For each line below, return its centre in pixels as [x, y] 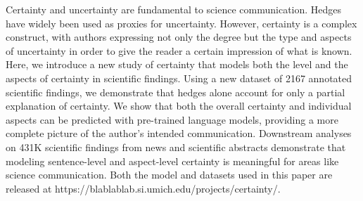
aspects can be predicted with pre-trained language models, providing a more [172, 119]
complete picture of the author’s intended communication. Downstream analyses [179, 133]
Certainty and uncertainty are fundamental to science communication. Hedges [174, 9]
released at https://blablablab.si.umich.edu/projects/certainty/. [143, 188]
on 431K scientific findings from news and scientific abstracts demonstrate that [176, 147]
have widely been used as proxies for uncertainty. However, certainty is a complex [181, 23]
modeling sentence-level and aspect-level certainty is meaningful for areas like [172, 161]
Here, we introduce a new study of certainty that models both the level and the [177, 64]
